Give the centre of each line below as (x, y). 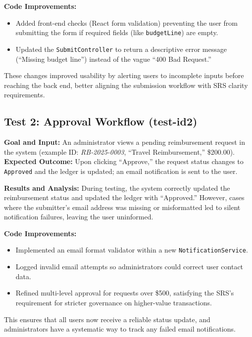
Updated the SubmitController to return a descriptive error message (121, 49)
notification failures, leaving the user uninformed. (79, 217)
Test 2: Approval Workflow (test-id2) (101, 121)
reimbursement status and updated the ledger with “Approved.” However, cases (124, 197)
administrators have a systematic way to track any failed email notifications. (120, 329)
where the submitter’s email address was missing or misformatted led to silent (122, 207)
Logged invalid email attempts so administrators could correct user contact (129, 267)
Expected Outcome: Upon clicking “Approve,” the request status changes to (124, 161)
